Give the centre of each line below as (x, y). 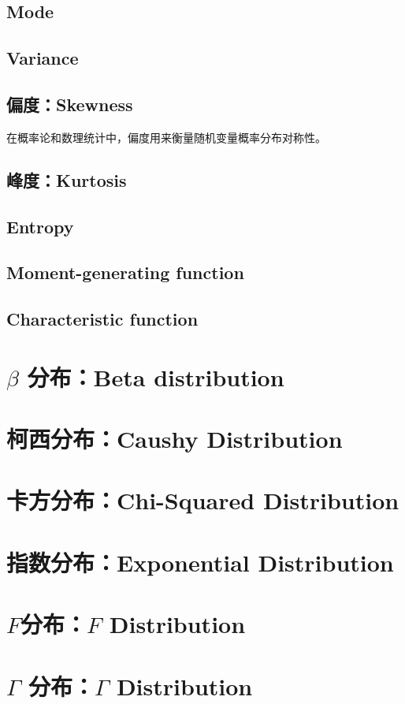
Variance (43, 58)
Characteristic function (102, 319)
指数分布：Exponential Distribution (200, 562)
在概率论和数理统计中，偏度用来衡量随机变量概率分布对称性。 (166, 137)
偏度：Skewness (70, 104)
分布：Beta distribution (156, 376)
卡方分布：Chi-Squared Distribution (203, 500)
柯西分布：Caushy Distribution (175, 439)
